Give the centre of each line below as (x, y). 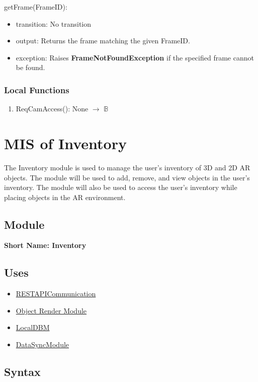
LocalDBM (33, 327)
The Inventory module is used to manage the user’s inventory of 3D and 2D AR (127, 167)
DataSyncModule (42, 344)
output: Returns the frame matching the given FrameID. (103, 41)
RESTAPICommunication (56, 294)
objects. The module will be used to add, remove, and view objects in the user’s (127, 177)
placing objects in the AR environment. (65, 197)
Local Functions (37, 89)
